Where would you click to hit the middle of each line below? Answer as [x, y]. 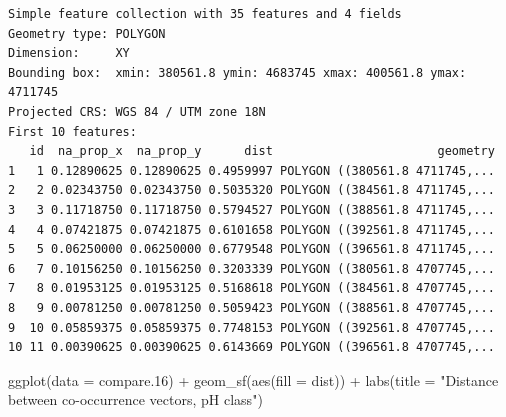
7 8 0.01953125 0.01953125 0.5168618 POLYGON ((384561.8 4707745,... [251, 288]
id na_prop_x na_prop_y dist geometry [262, 151]
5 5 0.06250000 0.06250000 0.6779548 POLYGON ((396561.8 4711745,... [251, 249]
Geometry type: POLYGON [87, 33]
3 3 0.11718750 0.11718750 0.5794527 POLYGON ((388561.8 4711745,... [251, 209]
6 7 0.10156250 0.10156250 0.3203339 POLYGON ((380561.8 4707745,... [251, 268]
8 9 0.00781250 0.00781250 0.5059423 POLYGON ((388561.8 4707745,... [251, 307]
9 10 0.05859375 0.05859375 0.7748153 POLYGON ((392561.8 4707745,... [251, 327]
